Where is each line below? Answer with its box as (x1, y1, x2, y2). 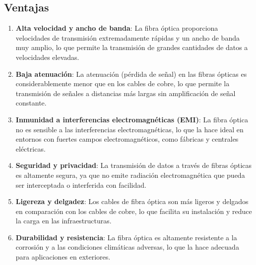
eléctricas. (15, 143, 46, 154)
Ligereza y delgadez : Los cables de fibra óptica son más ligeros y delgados (15, 196, 249, 207)
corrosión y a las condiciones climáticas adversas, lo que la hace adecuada (15, 242, 239, 252)
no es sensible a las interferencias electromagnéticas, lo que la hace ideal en (15, 124, 244, 134)
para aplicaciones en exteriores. (15, 252, 111, 262)
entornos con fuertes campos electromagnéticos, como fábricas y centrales (15, 134, 239, 144)
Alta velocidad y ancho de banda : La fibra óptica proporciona (15, 23, 218, 33)
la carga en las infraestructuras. (15, 215, 112, 226)
